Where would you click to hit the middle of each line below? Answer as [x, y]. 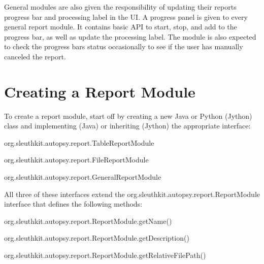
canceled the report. [35, 56]
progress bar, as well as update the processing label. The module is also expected [130, 36]
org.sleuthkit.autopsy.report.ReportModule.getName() [88, 221]
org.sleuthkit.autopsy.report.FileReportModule [76, 160]
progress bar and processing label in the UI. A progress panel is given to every [126, 16]
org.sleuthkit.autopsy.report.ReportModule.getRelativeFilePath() [105, 255]
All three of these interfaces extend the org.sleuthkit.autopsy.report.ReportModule [132, 194]
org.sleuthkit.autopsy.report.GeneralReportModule [83, 177]
